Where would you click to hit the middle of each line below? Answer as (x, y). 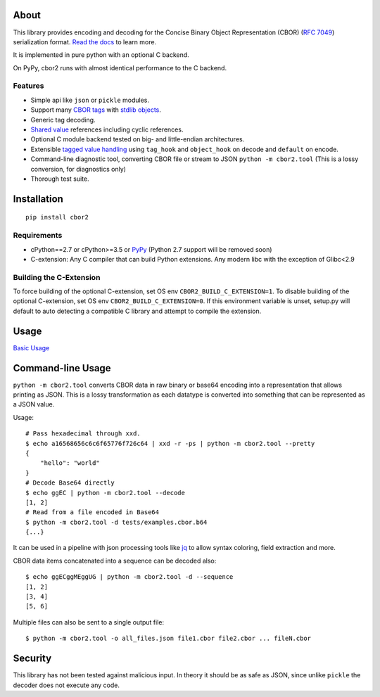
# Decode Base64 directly (70, 483)
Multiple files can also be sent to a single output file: (89, 622)
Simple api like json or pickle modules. (90, 100)
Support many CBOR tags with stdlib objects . (96, 110)
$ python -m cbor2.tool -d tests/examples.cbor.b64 (116, 522)
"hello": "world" (70, 463)
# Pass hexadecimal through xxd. (83, 434)
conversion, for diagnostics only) (78, 169)
